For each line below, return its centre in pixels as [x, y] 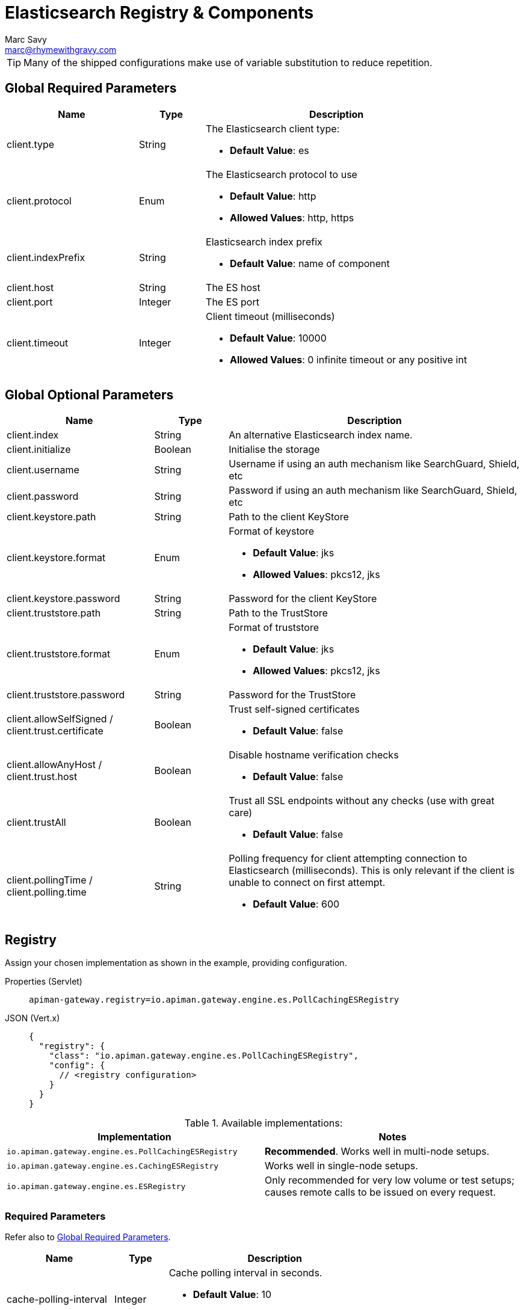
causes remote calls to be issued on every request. [380, 1192]
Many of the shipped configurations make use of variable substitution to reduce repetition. [228, 62]
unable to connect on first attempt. [307, 883]
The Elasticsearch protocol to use [282, 174]
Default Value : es [270, 150]
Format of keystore [272, 531]
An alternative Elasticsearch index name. [321, 435]
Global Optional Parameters [89, 395]
